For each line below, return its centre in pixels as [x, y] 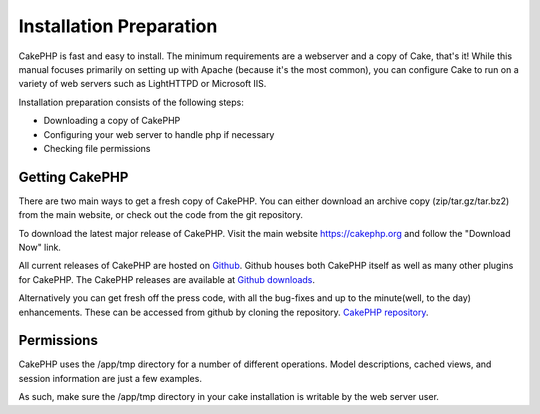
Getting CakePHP [73, 176]
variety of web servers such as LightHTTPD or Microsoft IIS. [142, 84]
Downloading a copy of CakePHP [112, 121]
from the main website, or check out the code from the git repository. [161, 215]
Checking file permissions [97, 148]
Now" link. [40, 247]
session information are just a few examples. [110, 378]
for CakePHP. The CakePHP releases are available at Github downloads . [166, 279]
